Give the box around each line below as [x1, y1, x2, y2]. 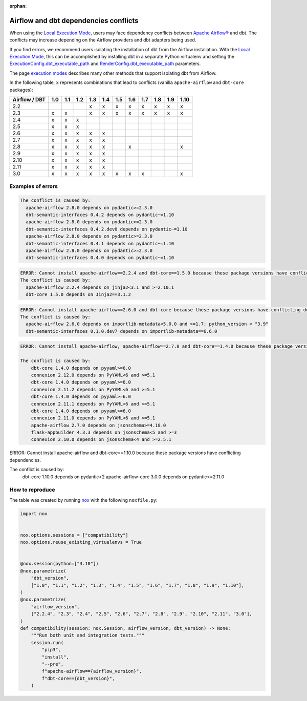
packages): [9, 87, 33, 93]
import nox [20, 511, 48, 517]
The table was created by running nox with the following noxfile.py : [9, 497, 158, 503]
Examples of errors [9, 183, 58, 190]
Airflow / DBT [12, 96, 46, 103]
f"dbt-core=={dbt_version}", [41, 675, 115, 681]
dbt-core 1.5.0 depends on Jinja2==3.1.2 [26, 292, 131, 298]
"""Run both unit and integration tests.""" [31, 632, 145, 639]
